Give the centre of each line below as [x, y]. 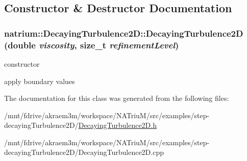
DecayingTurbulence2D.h [117, 125]
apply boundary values [40, 81]
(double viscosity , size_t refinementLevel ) [92, 45]
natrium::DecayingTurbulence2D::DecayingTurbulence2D [124, 33]
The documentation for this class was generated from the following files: [117, 98]
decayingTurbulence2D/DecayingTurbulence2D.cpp [84, 152]
